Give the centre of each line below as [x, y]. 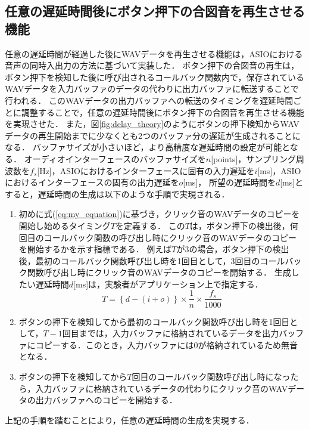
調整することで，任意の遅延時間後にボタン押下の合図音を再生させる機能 [163, 112]
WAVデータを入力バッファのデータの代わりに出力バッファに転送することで [152, 89]
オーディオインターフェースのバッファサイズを [115, 158]
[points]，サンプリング [253, 158]
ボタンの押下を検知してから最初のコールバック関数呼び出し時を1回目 [154, 321]
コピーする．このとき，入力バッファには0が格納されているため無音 [166, 344]
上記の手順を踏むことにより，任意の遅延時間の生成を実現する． [129, 420]
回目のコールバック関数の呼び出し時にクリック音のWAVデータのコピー [158, 237]
